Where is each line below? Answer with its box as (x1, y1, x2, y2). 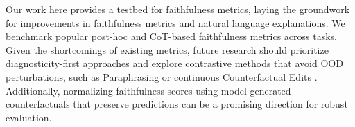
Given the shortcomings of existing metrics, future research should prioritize (6, 42, 329, 57)
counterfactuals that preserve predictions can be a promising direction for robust (6, 97, 348, 111)
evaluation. (6, 110, 52, 124)
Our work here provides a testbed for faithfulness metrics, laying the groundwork (6, 2, 350, 16)
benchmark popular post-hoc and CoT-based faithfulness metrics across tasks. (6, 29, 338, 43)
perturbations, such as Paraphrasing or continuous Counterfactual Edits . (6, 69, 318, 84)
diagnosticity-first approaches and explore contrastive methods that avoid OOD (6, 56, 343, 70)
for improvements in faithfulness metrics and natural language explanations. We (6, 15, 345, 30)
